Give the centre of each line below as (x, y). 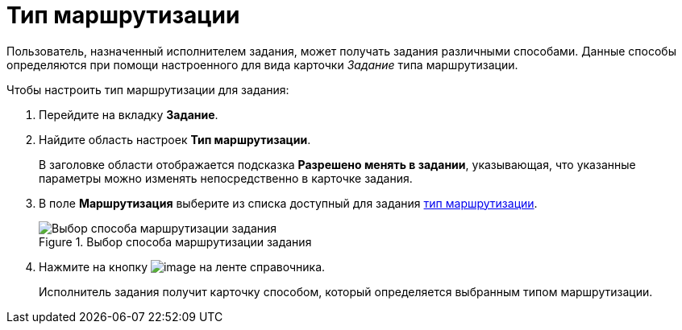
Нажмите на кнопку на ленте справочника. (182, 266)
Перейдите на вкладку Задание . (129, 114)
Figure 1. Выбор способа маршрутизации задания (175, 241)
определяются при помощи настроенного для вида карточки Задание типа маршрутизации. (262, 64)
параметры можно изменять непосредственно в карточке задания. (226, 178)
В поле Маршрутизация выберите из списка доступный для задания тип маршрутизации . (288, 203)
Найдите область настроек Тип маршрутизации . (175, 139)
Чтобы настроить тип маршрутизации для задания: (148, 89)
